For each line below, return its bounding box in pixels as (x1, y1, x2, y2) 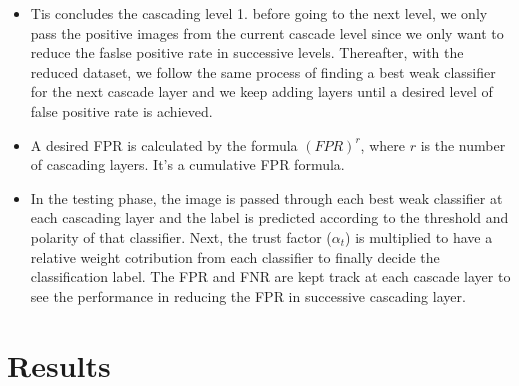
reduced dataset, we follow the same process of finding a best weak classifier (30, 61, 496, 82)
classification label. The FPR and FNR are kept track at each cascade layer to (30, 266, 511, 287)
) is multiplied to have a (345, 226, 493, 247)
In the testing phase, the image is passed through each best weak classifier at (30, 187, 503, 208)
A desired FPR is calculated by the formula (30, 134, 298, 155)
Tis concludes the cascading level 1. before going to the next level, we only (30, 3, 488, 23)
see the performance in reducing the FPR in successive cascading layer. (30, 285, 466, 306)
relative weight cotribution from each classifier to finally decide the (30, 246, 440, 267)
